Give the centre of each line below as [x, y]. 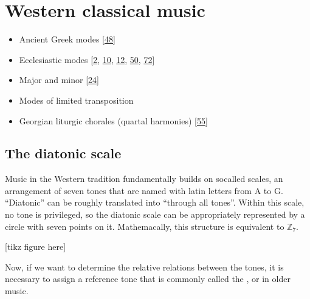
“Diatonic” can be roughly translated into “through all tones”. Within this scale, [155, 202]
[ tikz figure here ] [36, 247]
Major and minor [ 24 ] [59, 80]
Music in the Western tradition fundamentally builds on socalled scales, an [144, 179]
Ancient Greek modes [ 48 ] [67, 39]
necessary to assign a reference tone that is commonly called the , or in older [148, 279]
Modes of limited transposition [76, 100]
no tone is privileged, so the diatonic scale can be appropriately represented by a [155, 214]
